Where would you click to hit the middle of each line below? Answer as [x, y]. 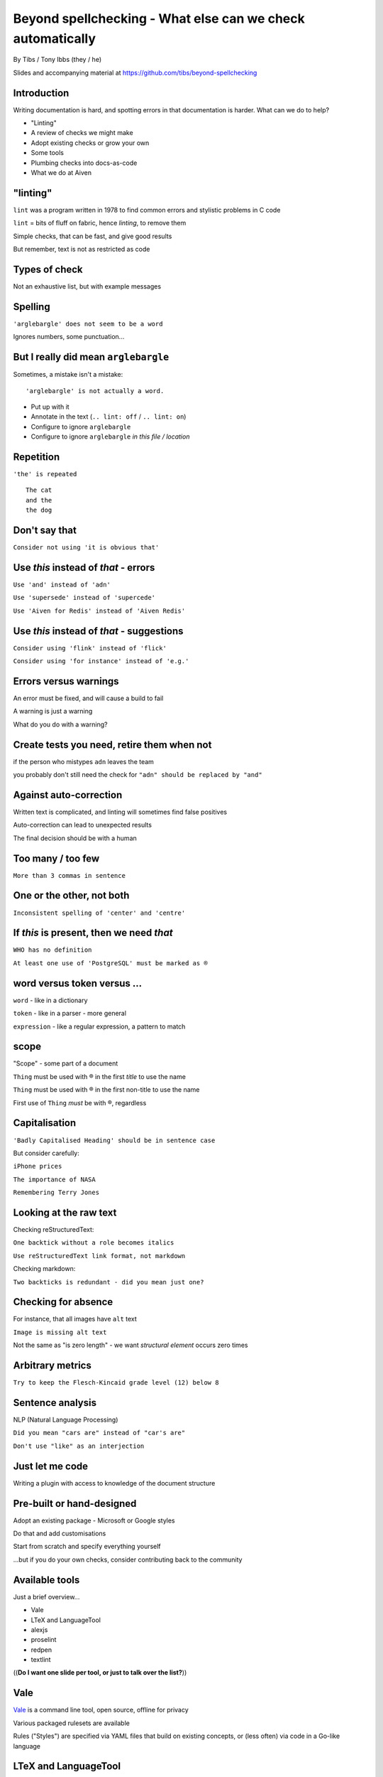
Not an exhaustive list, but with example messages [87, 286]
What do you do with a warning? [60, 724]
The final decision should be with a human [75, 838]
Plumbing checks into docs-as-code [84, 163]
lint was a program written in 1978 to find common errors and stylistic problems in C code [147, 210]
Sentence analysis [55, 1403]
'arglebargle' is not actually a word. [95, 391]
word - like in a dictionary [50, 1000]
